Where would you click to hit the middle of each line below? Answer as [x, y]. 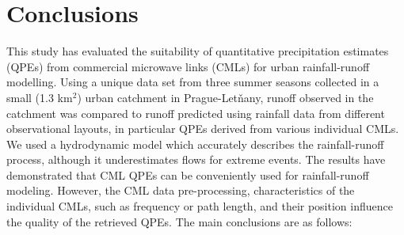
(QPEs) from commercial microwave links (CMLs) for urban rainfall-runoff [188, 66]
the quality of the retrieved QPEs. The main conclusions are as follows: [179, 221]
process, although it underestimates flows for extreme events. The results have [196, 159]
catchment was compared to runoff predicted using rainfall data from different [196, 113]
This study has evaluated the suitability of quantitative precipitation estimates [198, 51]
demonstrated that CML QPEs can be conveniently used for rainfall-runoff [188, 174]
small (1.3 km [40, 97]
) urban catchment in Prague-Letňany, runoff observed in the [225, 97]
